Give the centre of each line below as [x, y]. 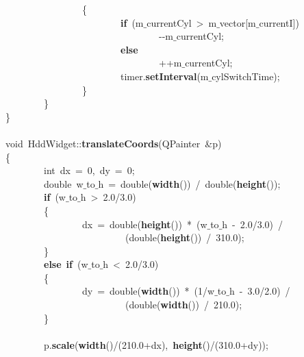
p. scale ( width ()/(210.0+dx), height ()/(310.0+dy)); [156, 344]
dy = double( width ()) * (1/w [148, 291]
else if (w [66, 264]
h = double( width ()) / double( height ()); [189, 183]
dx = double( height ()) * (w [144, 224]
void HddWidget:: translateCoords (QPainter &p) [114, 143]
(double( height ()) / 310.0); [185, 237]
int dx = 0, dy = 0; [89, 170]
